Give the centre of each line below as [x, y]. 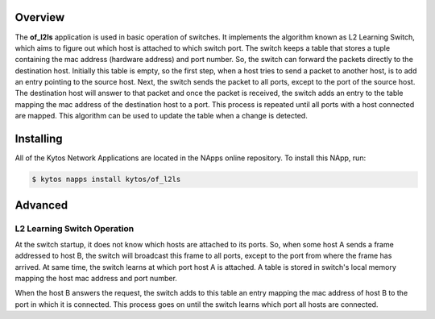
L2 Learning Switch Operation [75, 228]
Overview [40, 17]
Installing [39, 139]
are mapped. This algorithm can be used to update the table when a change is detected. [161, 116]
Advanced [41, 205]
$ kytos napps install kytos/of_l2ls [106, 180]
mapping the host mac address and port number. [96, 279]
